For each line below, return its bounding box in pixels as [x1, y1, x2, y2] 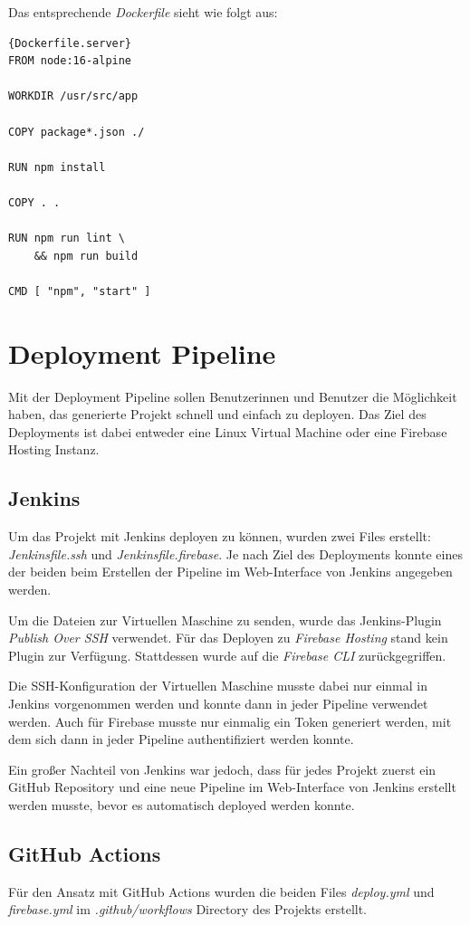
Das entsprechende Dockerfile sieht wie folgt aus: [8, 3, 278, 21]
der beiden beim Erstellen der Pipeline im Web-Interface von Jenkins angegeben [8, 562, 453, 581]
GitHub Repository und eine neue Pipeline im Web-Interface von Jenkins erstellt [8, 777, 456, 796]
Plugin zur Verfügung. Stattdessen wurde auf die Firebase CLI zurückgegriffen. [8, 645, 446, 664]
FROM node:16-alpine [8, 54, 132, 68]
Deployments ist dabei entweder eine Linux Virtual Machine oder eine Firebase [8, 422, 447, 441]
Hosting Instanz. [8, 440, 100, 459]
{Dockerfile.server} [8, 36, 132, 50]
